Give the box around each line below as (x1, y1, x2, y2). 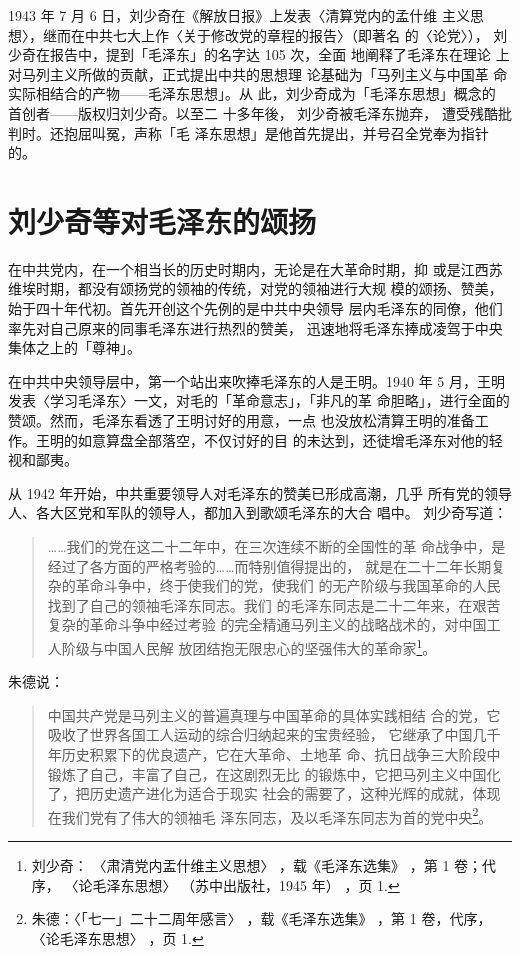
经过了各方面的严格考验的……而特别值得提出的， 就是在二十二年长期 (47, 555, 492, 576)
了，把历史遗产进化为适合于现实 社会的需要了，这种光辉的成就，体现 (47, 783, 501, 804)
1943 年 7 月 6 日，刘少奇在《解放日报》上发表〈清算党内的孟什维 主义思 (8, 5, 484, 25)
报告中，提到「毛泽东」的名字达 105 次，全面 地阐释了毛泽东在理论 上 (49, 44, 510, 65)
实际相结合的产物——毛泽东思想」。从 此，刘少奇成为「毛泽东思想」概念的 (8, 83, 496, 104)
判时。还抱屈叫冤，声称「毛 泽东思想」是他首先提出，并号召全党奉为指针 (8, 122, 489, 143)
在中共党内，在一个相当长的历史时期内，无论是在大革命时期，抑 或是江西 (8, 258, 489, 279)
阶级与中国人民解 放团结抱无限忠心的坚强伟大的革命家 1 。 (61, 634, 437, 658)
